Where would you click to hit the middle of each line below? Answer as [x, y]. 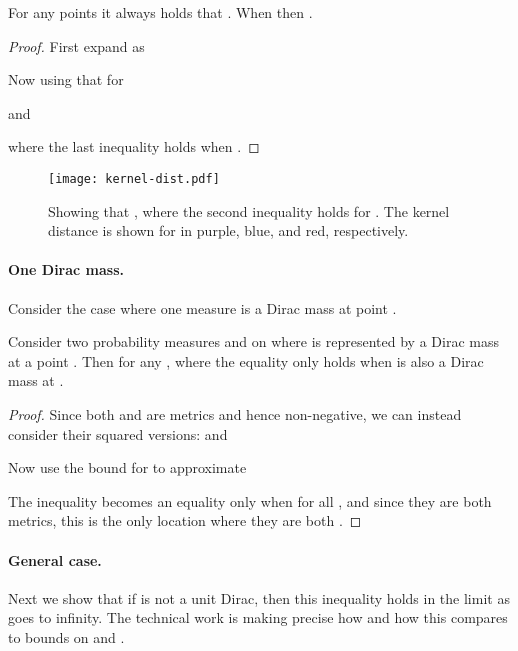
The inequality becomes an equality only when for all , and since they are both [250, 500]
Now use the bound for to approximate [127, 467]
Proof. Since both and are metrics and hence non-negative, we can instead [235, 413]
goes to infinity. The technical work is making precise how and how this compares [258, 617]
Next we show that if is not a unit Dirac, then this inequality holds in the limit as [259, 597]
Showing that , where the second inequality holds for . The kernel [249, 210]
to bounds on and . [66, 636]
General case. [55, 559]
